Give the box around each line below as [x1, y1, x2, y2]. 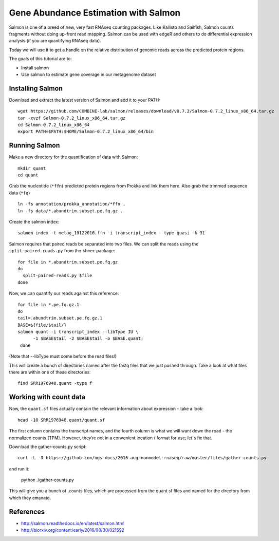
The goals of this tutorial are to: [9, 56, 72, 62]
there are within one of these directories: [9, 369, 91, 375]
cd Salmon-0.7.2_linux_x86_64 [18, 122, 90, 128]
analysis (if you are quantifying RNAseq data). [9, 38, 101, 44]
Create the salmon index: [9, 219, 59, 224]
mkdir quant [18, 166, 46, 171]
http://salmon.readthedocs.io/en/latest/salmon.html [21, 520, 125, 526]
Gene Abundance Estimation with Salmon [9, 7, 181, 18]
